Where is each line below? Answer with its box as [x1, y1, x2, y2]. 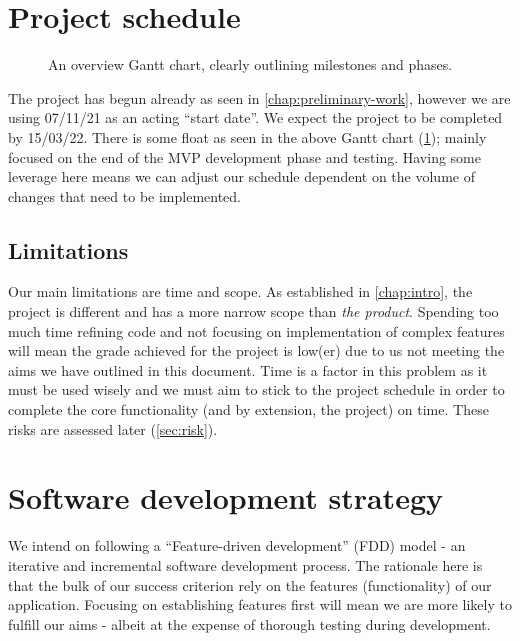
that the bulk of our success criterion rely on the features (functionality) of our [8, 574, 492, 595]
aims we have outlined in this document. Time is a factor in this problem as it [8, 359, 488, 380]
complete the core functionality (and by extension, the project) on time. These [8, 399, 489, 420]
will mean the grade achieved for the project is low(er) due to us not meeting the [8, 340, 505, 361]
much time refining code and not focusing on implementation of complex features [8, 320, 505, 341]
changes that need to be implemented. [8, 185, 242, 206]
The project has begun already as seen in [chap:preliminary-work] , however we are [8, 87, 511, 108]
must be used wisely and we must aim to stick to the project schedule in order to [8, 379, 505, 400]
